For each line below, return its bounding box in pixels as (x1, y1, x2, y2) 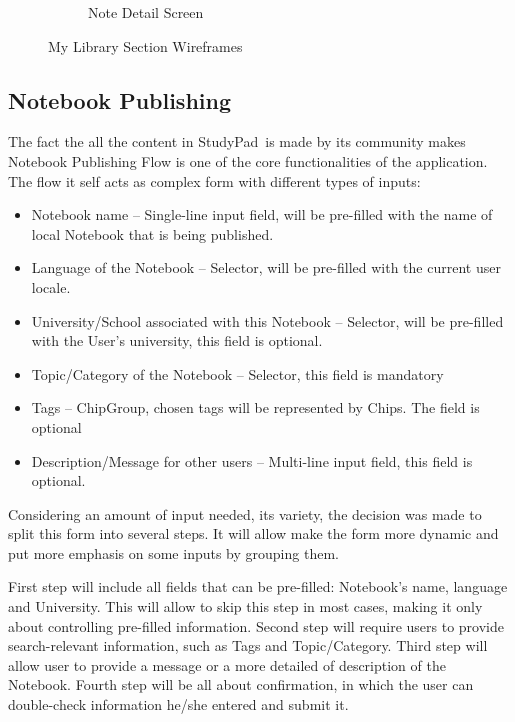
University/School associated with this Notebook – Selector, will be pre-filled (31, 310, 504, 331)
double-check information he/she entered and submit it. (8, 694, 349, 715)
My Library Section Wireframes (48, 35, 243, 56)
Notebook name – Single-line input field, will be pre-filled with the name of (31, 204, 493, 225)
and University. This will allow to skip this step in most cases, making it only (8, 596, 483, 617)
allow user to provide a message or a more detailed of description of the (8, 654, 446, 675)
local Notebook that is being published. (31, 223, 274, 244)
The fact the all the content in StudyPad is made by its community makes (8, 131, 466, 152)
